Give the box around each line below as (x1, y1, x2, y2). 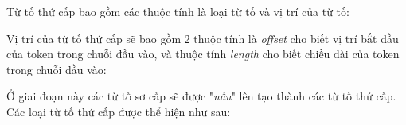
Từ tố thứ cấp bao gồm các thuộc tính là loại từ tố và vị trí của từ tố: (6, 3, 349, 19)
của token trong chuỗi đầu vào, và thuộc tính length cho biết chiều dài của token (6, 45, 400, 62)
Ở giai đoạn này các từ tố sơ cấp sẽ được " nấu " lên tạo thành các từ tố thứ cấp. (6, 88, 396, 104)
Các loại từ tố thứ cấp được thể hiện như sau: (6, 103, 231, 119)
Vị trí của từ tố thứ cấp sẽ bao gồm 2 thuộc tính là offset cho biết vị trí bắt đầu (6, 29, 399, 46)
